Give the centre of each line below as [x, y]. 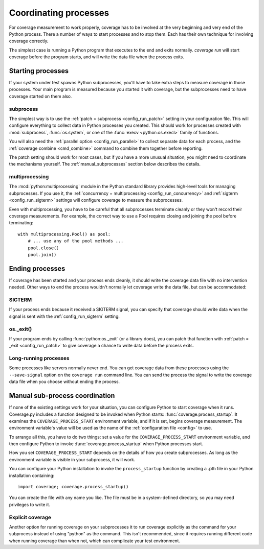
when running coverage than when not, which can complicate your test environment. [95, 541]
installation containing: [32, 476]
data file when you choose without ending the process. [64, 382]
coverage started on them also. [41, 96]
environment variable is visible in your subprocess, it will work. [72, 459]
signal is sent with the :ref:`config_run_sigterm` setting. [64, 316]
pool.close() [43, 248]
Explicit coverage [30, 517]
